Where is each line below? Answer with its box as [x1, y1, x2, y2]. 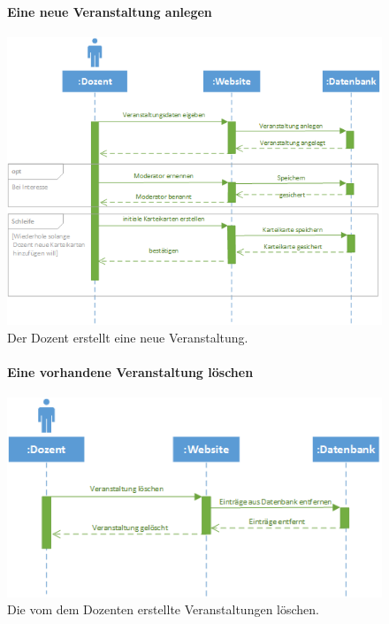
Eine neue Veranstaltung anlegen [7, 2, 212, 20]
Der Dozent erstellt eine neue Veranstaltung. [7, 327, 248, 346]
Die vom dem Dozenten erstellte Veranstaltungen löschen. [7, 600, 319, 619]
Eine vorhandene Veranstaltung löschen [7, 363, 254, 381]
